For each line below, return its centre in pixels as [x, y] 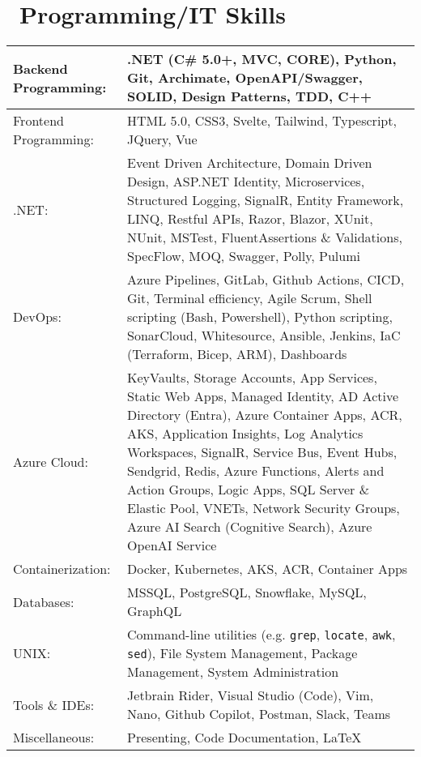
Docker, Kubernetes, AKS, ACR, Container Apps [268, 569]
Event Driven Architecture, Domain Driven [250, 163]
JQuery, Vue [162, 139]
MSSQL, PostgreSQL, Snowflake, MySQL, [247, 592]
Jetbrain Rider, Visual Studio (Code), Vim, [251, 695]
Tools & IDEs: [54, 704]
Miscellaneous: [54, 738]
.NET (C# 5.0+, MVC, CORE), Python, [262, 59]
